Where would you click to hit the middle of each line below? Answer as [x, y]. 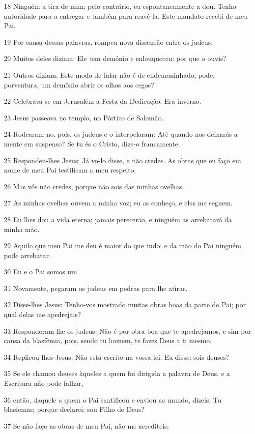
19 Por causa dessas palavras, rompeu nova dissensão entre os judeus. [108, 42]
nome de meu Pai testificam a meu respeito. [70, 170]
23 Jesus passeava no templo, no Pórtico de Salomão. [84, 117]
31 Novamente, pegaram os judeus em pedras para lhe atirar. [96, 288]
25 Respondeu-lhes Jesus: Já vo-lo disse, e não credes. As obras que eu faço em [123, 160]
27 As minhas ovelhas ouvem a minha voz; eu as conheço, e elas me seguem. [118, 203]
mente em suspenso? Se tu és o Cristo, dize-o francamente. [92, 143]
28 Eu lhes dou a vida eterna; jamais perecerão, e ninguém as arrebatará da [118, 219]
